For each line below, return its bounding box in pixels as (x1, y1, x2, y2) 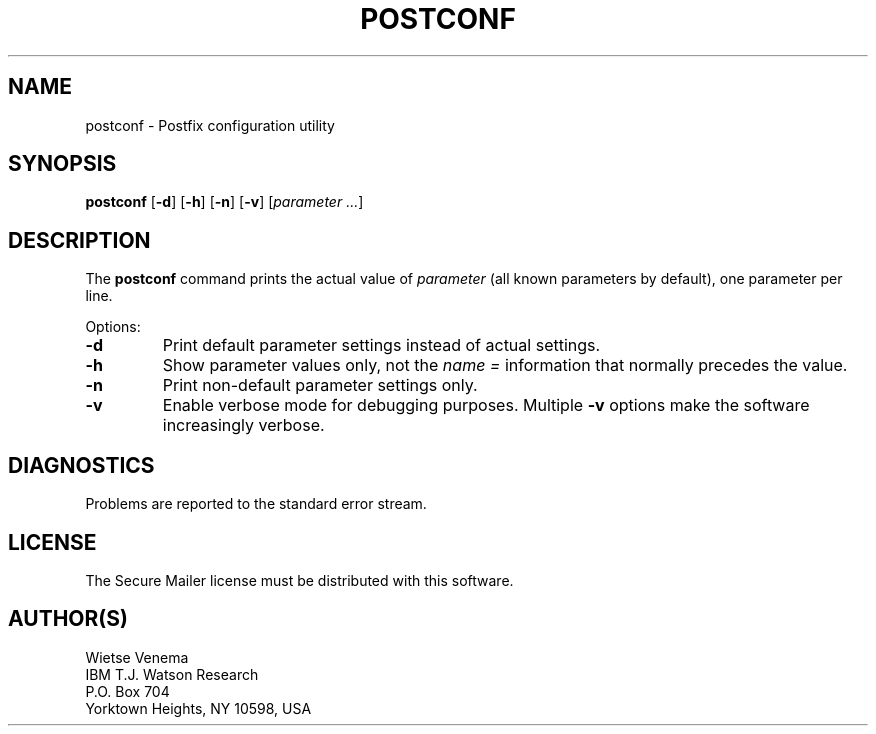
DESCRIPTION (8, 227, 151, 253)
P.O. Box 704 (85, 682, 170, 700)
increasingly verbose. (162, 415, 325, 436)
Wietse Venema (85, 648, 189, 666)
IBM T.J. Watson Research (85, 665, 259, 683)
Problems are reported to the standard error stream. (85, 495, 427, 513)
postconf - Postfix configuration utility (85, 116, 335, 134)
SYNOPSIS (8, 151, 117, 177)
